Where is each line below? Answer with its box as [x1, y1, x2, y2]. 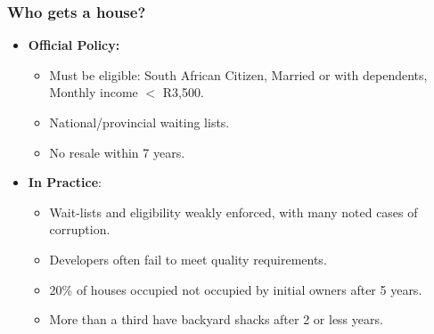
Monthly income [49, 83, 138, 102]
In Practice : [28, 173, 102, 191]
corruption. [49, 220, 111, 239]
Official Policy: [28, 36, 120, 54]
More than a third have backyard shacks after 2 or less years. [49, 310, 383, 329]
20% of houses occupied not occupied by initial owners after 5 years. [49, 280, 422, 298]
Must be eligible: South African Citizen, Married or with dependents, [49, 65, 428, 84]
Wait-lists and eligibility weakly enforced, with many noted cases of [49, 202, 418, 221]
